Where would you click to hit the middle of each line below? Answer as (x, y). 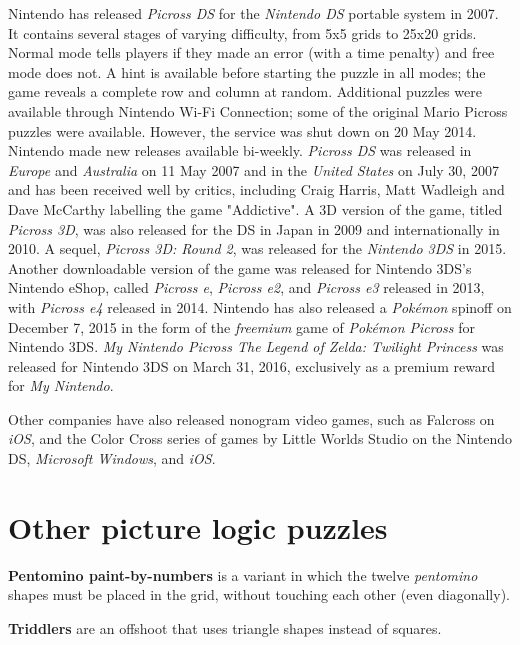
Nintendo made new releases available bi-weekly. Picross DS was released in (240, 150)
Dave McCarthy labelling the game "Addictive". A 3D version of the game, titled (255, 208)
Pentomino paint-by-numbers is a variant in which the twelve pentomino (243, 574)
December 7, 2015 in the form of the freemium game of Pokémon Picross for (241, 326)
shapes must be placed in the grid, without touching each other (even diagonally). (259, 594)
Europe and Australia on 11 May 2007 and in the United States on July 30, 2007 (253, 169)
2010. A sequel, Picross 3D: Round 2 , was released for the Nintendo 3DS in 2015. (257, 248)
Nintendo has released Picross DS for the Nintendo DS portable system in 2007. (253, 13)
